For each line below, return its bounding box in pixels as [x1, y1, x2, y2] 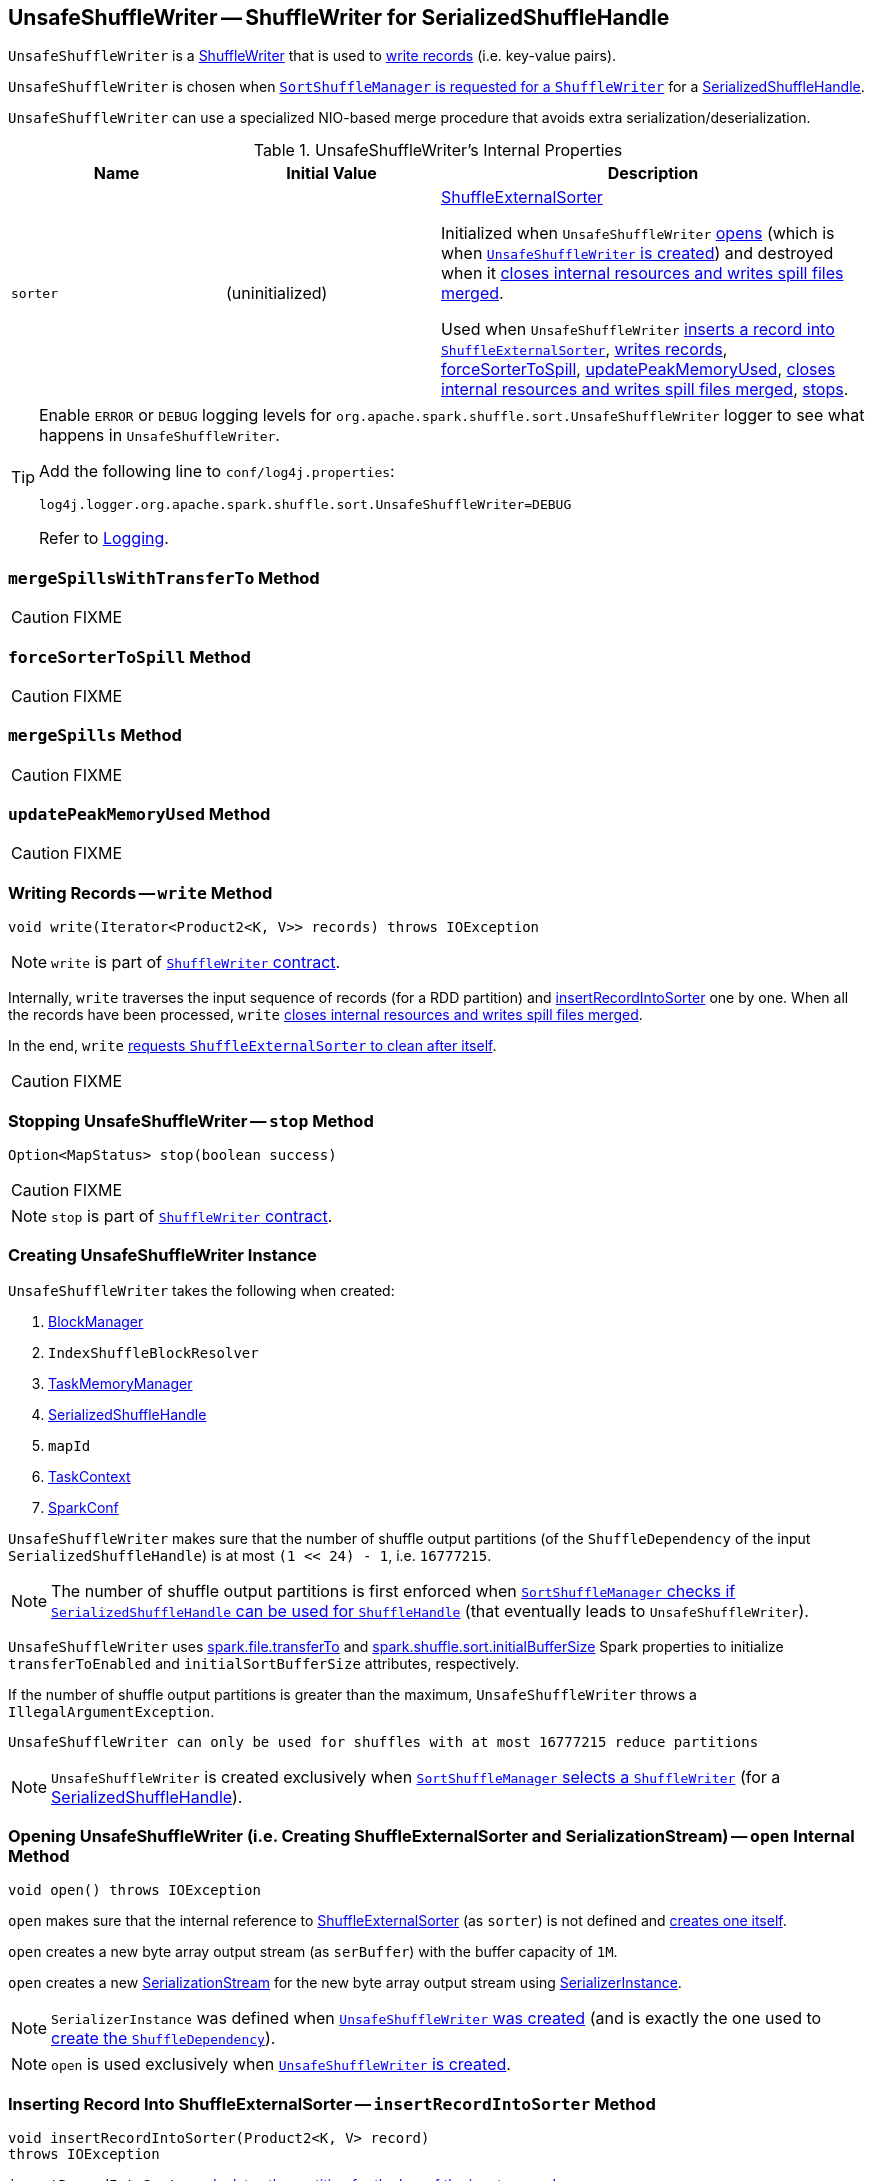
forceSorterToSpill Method [8, 646, 251, 667]
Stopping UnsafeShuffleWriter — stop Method [8, 1110, 374, 1131]
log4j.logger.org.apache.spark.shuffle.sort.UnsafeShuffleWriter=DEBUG [39, 497, 572, 513]
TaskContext [48, 1467, 131, 1485]
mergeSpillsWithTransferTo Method [8, 567, 320, 588]
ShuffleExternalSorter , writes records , [441, 339, 728, 360]
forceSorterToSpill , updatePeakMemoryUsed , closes [441, 359, 836, 380]
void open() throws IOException [8, 1882, 261, 1899]
